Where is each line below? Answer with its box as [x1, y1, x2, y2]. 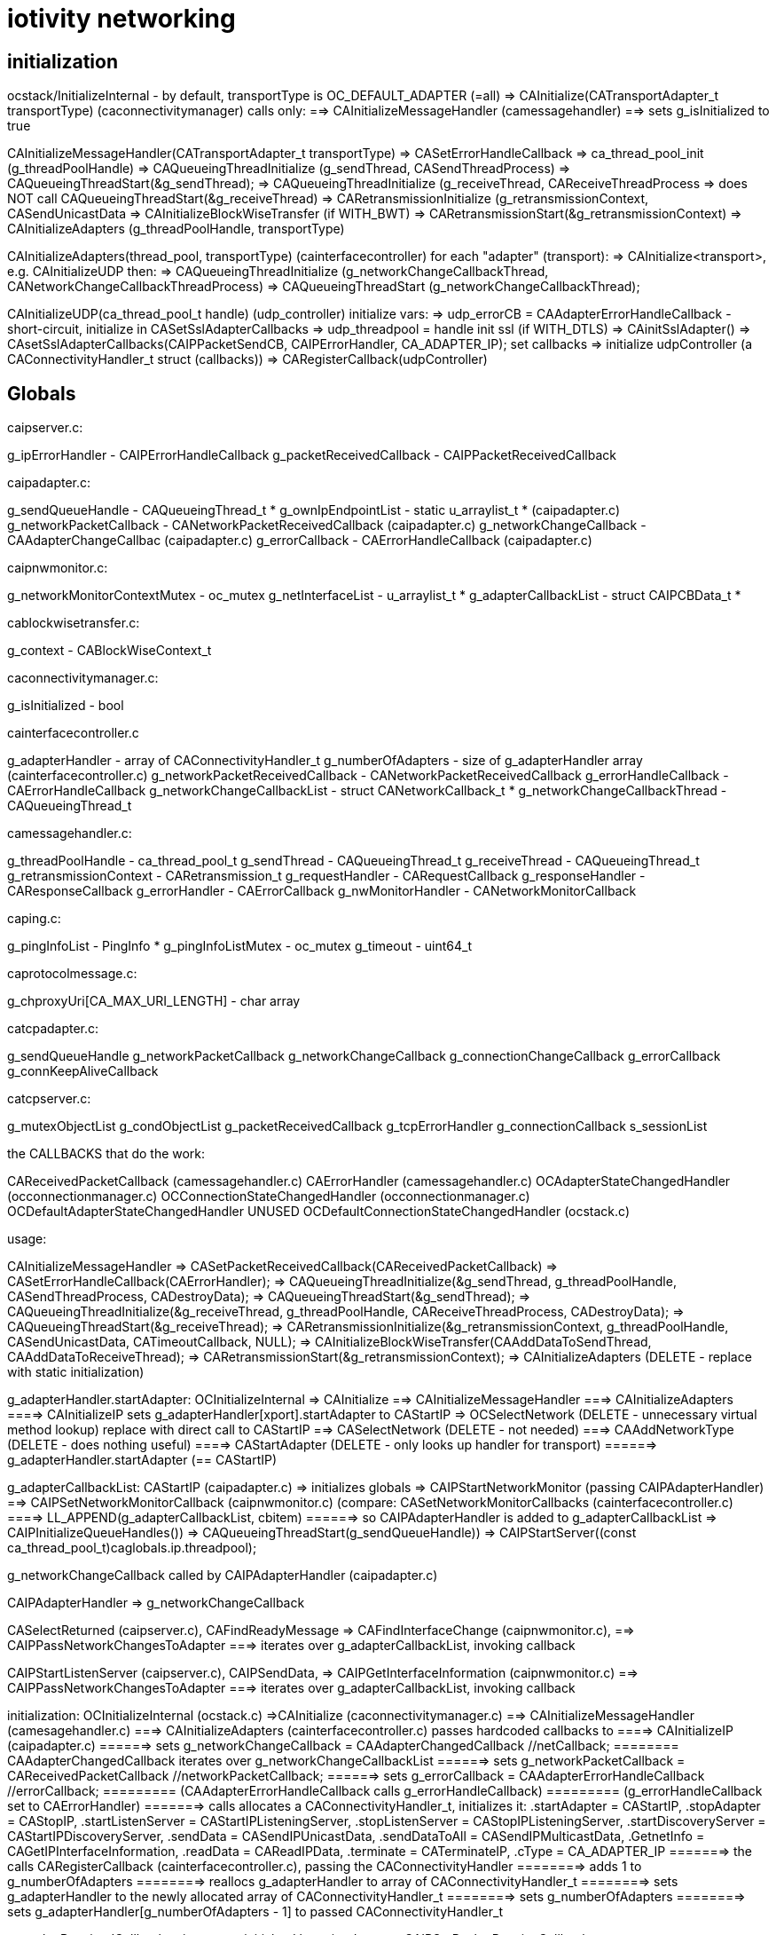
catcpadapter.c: [7, 1021, 99, 1037]
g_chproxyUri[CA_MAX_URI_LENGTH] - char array [7, 993, 301, 1009]
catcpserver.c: [7, 1091, 91, 1107]
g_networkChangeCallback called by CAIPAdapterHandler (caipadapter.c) [7, 1568, 438, 1584]
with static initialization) [7, 1364, 145, 1380]
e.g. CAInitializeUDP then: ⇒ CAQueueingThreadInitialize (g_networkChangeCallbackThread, [7, 264, 549, 280]
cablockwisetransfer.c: [7, 615, 140, 631]
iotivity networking [7, 4, 236, 34]
